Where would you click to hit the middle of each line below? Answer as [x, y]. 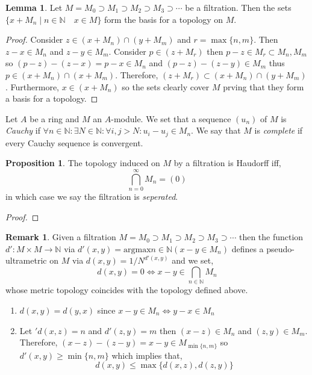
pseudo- [281, 248]
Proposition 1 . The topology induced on [83, 163]
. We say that [216, 130]
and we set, [193, 260]
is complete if [279, 130]
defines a [248, 248]
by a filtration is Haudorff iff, [227, 163]
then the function [271, 237]
